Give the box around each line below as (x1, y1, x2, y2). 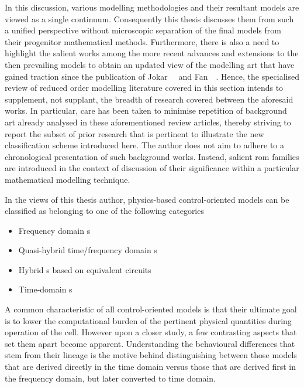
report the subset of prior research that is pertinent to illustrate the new (5, 127, 264, 139)
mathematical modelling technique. (5, 173, 130, 185)
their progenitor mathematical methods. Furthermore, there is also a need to (5, 35, 279, 47)
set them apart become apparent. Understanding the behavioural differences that (5, 337, 295, 349)
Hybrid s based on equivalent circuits (18, 263, 151, 275)
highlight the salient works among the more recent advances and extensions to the (5, 47, 299, 59)
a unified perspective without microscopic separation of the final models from (5, 24, 281, 36)
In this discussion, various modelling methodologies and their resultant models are (5, 1, 299, 13)
